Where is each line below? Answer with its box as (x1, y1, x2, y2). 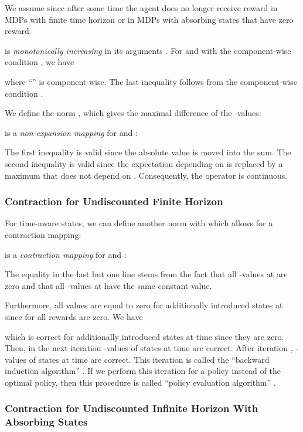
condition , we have (5, 56, 74, 68)
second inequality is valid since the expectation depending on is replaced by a (5, 157, 283, 169)
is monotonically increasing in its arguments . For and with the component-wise (5, 44, 291, 56)
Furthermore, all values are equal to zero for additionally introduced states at (5, 299, 283, 311)
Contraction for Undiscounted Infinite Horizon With (5, 401, 258, 416)
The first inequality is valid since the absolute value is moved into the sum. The (5, 146, 291, 158)
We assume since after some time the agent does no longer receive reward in (5, 2, 278, 13)
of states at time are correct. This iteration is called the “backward (29, 353, 270, 365)
